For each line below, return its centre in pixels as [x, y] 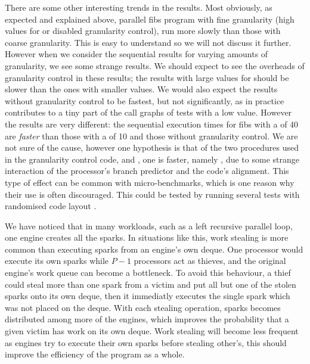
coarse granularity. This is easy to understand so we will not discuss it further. [148, 42]
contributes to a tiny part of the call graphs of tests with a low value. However [148, 112]
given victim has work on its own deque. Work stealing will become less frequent [152, 331]
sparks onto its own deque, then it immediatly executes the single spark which [148, 296]
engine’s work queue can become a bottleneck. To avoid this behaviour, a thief [148, 273]
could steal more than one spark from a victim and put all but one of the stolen [151, 284]
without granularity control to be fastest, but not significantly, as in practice [145, 100]
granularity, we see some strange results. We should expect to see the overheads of [155, 65]
